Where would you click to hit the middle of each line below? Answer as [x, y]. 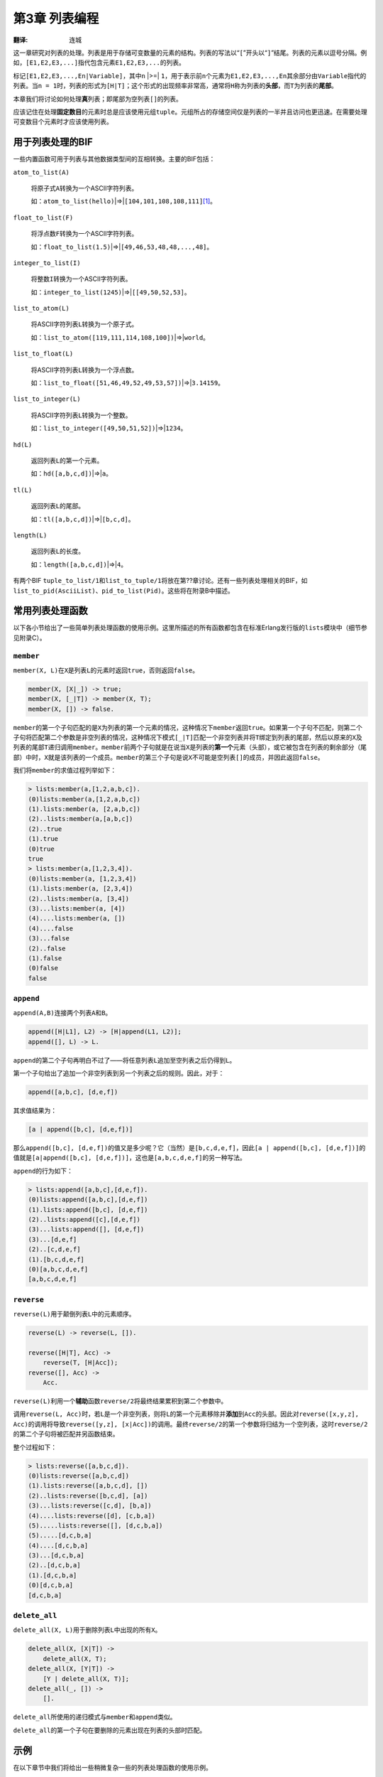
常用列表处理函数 [50, 611]
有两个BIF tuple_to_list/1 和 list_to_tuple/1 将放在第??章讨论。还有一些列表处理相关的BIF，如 [160, 581]
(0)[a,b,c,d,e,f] [58, 1269]
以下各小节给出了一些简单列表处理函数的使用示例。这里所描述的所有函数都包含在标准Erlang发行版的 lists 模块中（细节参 [190, 628]
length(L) [30, 535]
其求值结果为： [35, 1111]
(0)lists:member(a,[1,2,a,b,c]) [84, 799]
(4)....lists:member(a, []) [77, 918]
